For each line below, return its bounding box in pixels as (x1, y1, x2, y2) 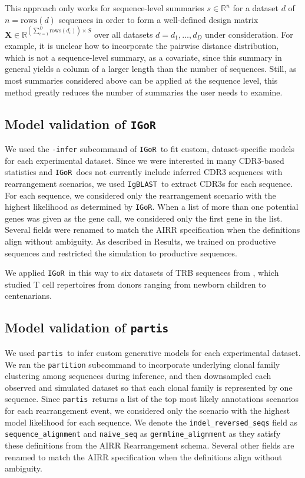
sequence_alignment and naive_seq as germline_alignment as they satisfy (5, 427, 281, 440)
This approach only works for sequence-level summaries (5, 2, 204, 14)
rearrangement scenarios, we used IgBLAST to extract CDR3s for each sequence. (5, 177, 293, 189)
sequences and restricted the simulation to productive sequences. (5, 246, 237, 259)
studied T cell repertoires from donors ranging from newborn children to (5, 278, 266, 290)
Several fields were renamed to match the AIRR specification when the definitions (5, 223, 300, 236)
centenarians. (5, 289, 52, 302)
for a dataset (233, 2, 279, 14)
